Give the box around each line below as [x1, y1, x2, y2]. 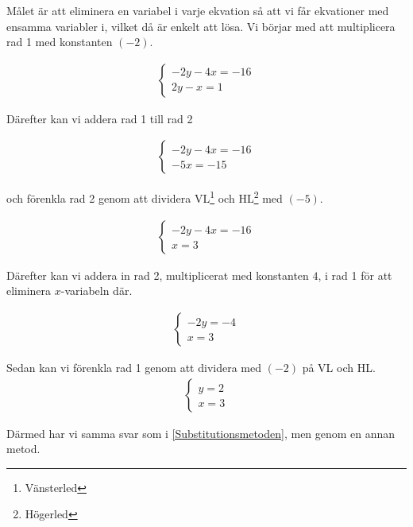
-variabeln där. [60, 282, 133, 299]
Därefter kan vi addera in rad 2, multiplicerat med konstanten [6, 266, 309, 283]
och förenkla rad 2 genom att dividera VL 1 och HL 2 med [6, 188, 283, 207]
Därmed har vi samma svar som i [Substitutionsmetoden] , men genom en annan [6, 424, 396, 441]
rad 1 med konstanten [6, 33, 113, 50]
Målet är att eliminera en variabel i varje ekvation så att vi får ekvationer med [6, 2, 389, 18]
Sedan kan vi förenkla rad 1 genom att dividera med [6, 358, 261, 375]
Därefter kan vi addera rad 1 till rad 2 [6, 110, 193, 126]
